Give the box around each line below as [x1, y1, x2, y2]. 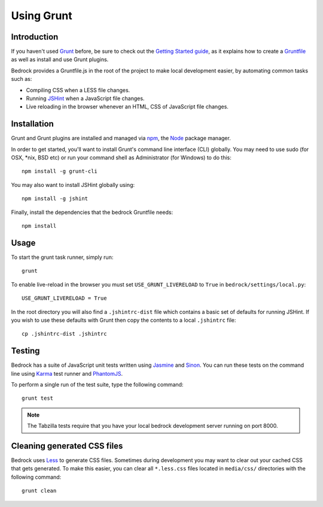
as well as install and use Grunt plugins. [11, 56, 109, 63]
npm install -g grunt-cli [22, 168, 98, 175]
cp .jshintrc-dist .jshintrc [22, 330, 107, 337]
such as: [11, 76, 32, 83]
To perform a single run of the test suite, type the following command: [11, 381, 184, 388]
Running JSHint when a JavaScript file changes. [26, 95, 145, 102]
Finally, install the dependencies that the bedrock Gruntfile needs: [11, 209, 173, 216]
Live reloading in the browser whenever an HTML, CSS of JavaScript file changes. [26, 103, 228, 110]
